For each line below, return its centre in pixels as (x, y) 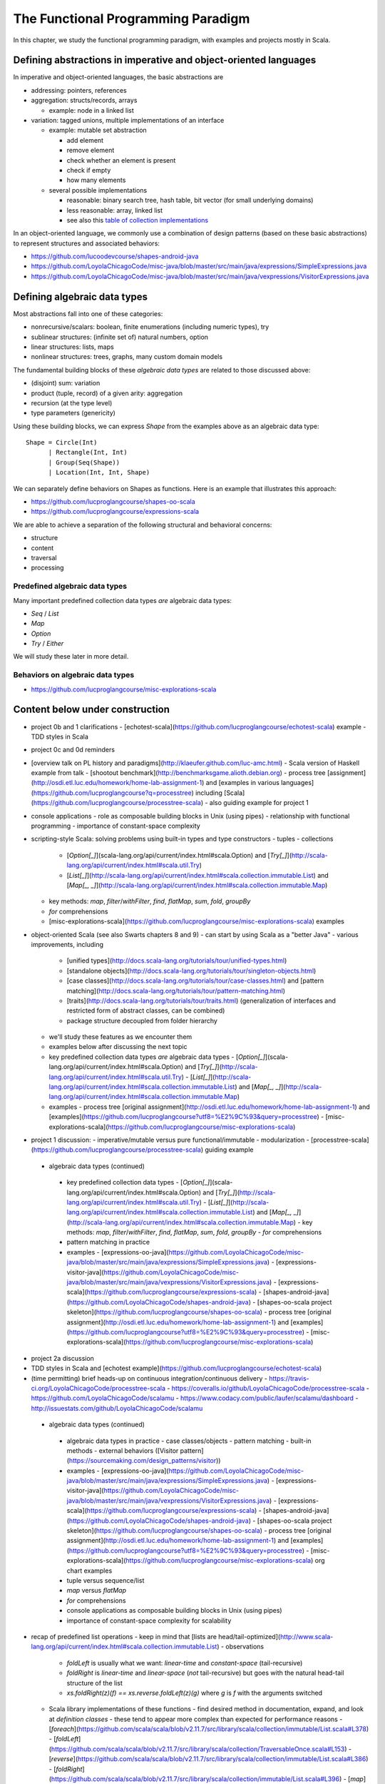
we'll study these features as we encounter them (120, 1037)
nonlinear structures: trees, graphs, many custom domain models (127, 357)
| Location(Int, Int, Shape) (99, 472)
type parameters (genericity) (73, 413)
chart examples (89, 1571)
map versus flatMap (97, 1591)
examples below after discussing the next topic (118, 1047)
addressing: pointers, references (79, 90)
